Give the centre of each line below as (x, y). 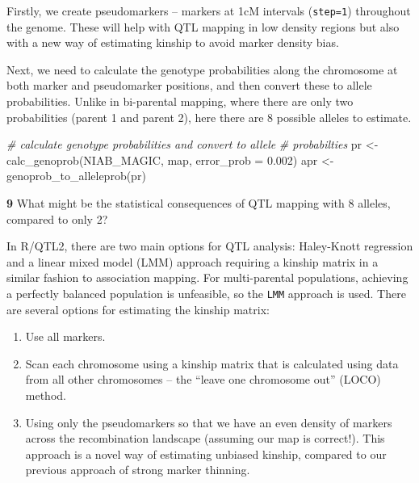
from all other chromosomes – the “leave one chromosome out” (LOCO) (203, 379)
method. (46, 395)
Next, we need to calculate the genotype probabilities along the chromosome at (202, 69)
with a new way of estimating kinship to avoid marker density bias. (173, 42)
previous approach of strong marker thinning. (138, 470)
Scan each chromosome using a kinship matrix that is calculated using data (212, 363)
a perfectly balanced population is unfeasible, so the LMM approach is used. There (206, 293)
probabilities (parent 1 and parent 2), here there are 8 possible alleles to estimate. (209, 117)
